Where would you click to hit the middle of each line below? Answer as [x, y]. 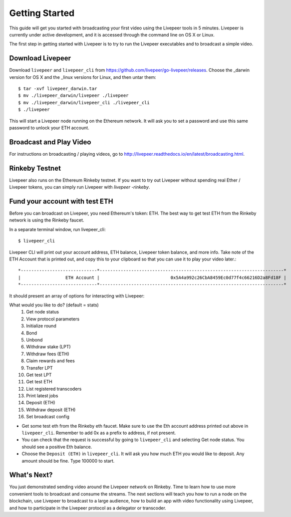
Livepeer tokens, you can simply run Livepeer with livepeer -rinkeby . [80, 187]
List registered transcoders [54, 389]
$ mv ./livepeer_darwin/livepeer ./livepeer [74, 96]
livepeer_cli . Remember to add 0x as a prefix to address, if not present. [99, 433]
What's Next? [31, 475]
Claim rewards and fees [50, 361]
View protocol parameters [53, 319]
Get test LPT [39, 375]
